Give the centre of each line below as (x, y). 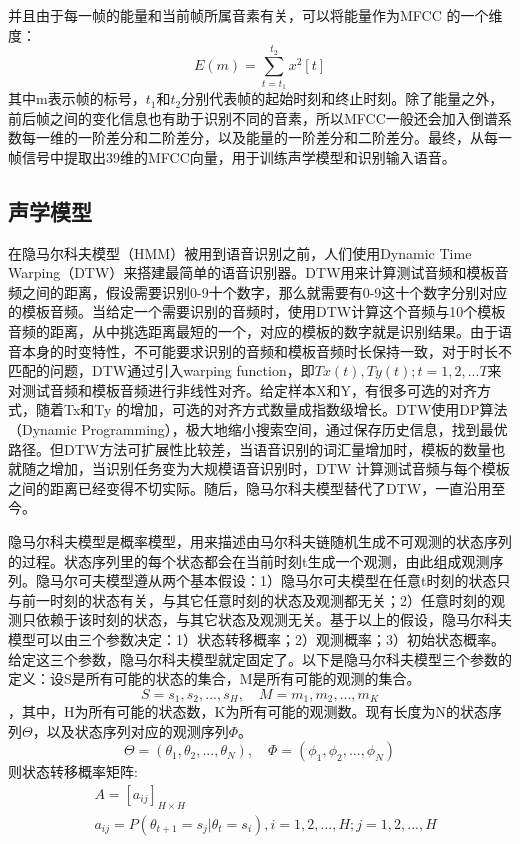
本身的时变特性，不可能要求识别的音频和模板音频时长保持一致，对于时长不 (266, 350)
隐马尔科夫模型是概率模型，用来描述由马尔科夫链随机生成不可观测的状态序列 (260, 541)
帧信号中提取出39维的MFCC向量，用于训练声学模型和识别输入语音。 (232, 156)
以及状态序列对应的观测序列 (137, 730)
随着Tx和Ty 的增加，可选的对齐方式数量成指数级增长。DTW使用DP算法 (271, 409)
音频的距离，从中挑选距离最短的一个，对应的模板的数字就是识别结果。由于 (253, 331)
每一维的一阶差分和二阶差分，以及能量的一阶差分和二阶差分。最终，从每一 (266, 137)
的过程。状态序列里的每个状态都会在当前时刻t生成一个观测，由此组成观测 (249, 560)
